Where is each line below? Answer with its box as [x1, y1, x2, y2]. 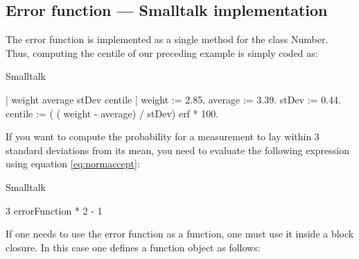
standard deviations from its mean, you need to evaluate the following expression [6, 142, 349, 157]
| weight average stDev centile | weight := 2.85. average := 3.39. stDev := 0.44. [6, 92, 341, 106]
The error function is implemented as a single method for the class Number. [6, 32, 329, 47]
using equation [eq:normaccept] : [6, 156, 140, 171]
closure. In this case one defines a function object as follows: [6, 240, 261, 254]
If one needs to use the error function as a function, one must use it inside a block [6, 226, 354, 241]
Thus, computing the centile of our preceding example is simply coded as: [6, 45, 318, 60]
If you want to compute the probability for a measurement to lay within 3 [6, 129, 319, 144]
